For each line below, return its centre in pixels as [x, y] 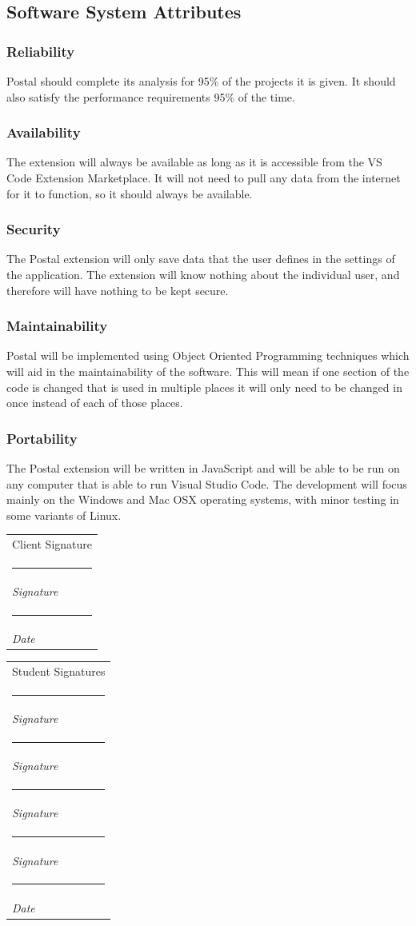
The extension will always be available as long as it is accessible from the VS [194, 162]
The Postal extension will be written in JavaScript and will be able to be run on [203, 468]
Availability [44, 132]
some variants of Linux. [64, 515]
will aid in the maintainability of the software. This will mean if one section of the [208, 371]
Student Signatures [59, 671]
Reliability [41, 51]
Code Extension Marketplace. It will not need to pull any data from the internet [204, 178]
